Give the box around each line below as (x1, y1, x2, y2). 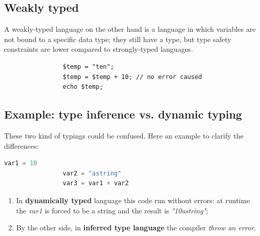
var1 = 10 (4, 160, 37, 167)
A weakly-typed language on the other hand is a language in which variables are (4, 24, 256, 34)
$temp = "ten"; (62, 63, 114, 70)
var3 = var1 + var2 (62, 180, 129, 187)
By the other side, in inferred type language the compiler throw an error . (16, 222, 256, 233)
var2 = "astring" (62, 169, 122, 177)
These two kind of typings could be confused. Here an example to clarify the (4, 130, 244, 141)
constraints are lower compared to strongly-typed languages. (4, 44, 193, 54)
